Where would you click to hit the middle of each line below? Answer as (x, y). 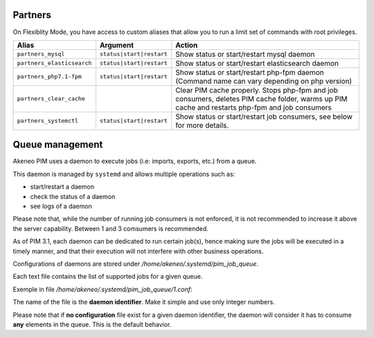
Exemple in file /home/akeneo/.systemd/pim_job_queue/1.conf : (103, 289)
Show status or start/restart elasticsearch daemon (257, 63)
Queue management (58, 145)
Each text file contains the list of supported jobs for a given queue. (108, 277)
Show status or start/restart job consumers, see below (264, 116)
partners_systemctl (48, 121)
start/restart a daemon (62, 187)
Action (187, 45)
